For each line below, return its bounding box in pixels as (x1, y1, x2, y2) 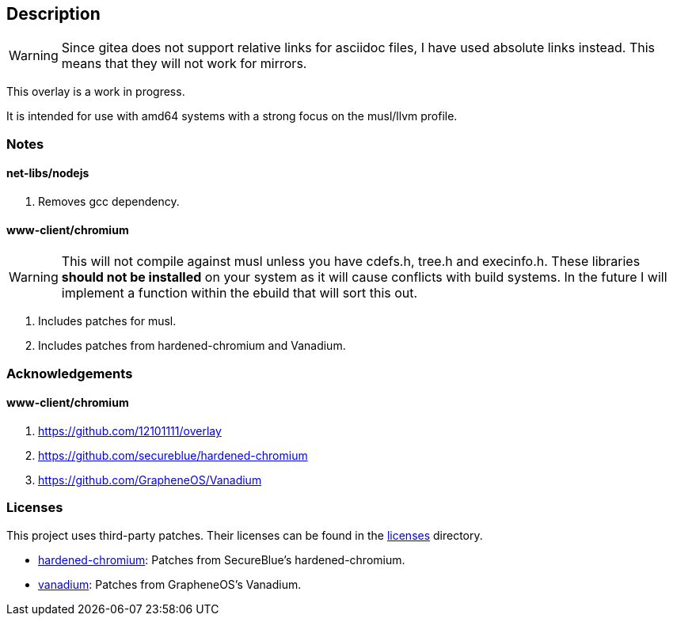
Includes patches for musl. (38, 314, 177, 328)
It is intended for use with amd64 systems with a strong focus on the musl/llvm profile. (6, 109, 458, 123)
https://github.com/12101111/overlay (38, 423, 222, 438)
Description (6, 4, 101, 24)
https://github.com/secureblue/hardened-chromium (38, 448, 308, 462)
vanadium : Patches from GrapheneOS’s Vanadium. (38, 577, 302, 591)
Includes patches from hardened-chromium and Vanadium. (38, 339, 346, 353)
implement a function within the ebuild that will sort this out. (61, 285, 418, 302)
